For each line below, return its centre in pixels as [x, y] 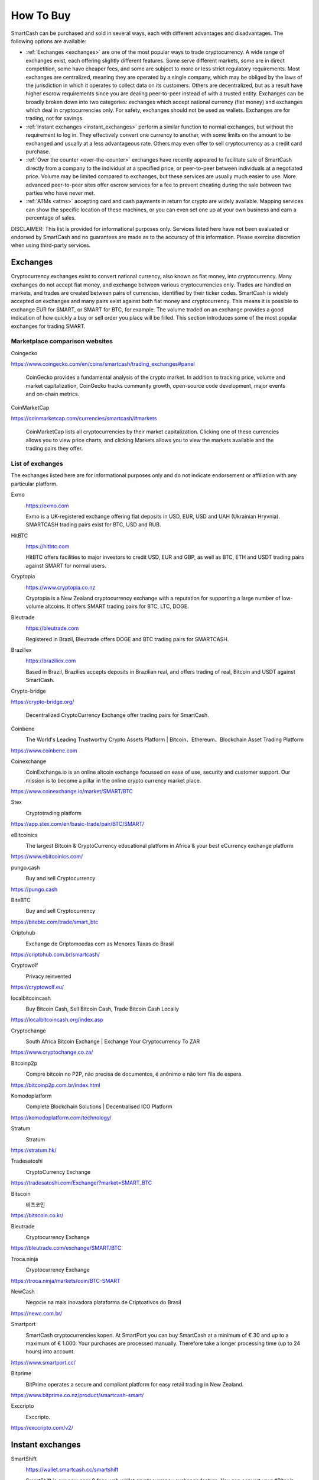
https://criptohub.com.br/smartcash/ [56, 954]
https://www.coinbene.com [44, 750]
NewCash [23, 1292]
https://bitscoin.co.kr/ [37, 1215]
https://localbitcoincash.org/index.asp [57, 1020]
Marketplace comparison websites [62, 342]
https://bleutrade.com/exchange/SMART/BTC [66, 1248]
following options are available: [49, 41]
